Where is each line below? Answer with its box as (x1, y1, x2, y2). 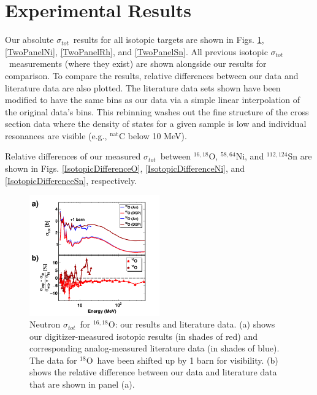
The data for (29, 353, 77, 366)
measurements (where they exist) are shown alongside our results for (9, 57, 267, 70)
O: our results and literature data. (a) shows (108, 318, 275, 331)
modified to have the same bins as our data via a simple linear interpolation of (5, 93, 300, 106)
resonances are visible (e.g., (5, 129, 107, 142)
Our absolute (5, 33, 54, 46)
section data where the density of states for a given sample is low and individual (5, 117, 307, 130)
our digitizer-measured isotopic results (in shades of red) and (29, 329, 258, 342)
